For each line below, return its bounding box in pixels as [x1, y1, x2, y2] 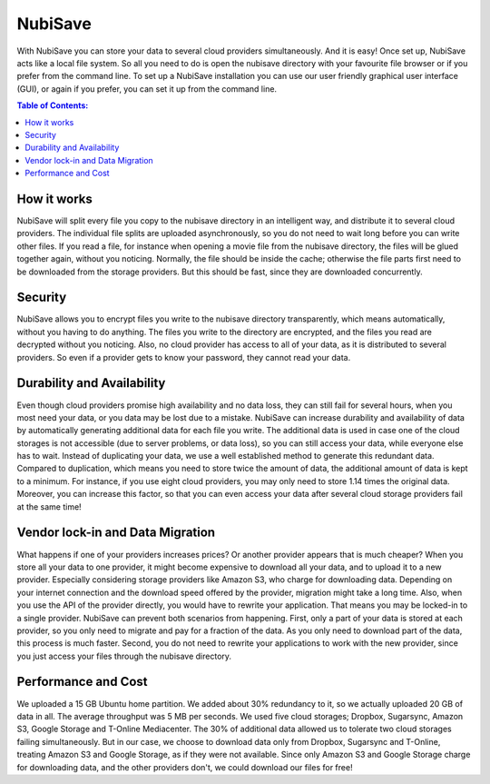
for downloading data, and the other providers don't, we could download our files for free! [16, 761, 353, 772]
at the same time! [16, 501, 82, 512]
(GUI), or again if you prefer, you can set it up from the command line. [16, 83, 277, 94]
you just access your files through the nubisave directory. [16, 650, 231, 661]
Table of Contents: [16, 100, 89, 111]
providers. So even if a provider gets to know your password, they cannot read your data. [16, 352, 351, 362]
